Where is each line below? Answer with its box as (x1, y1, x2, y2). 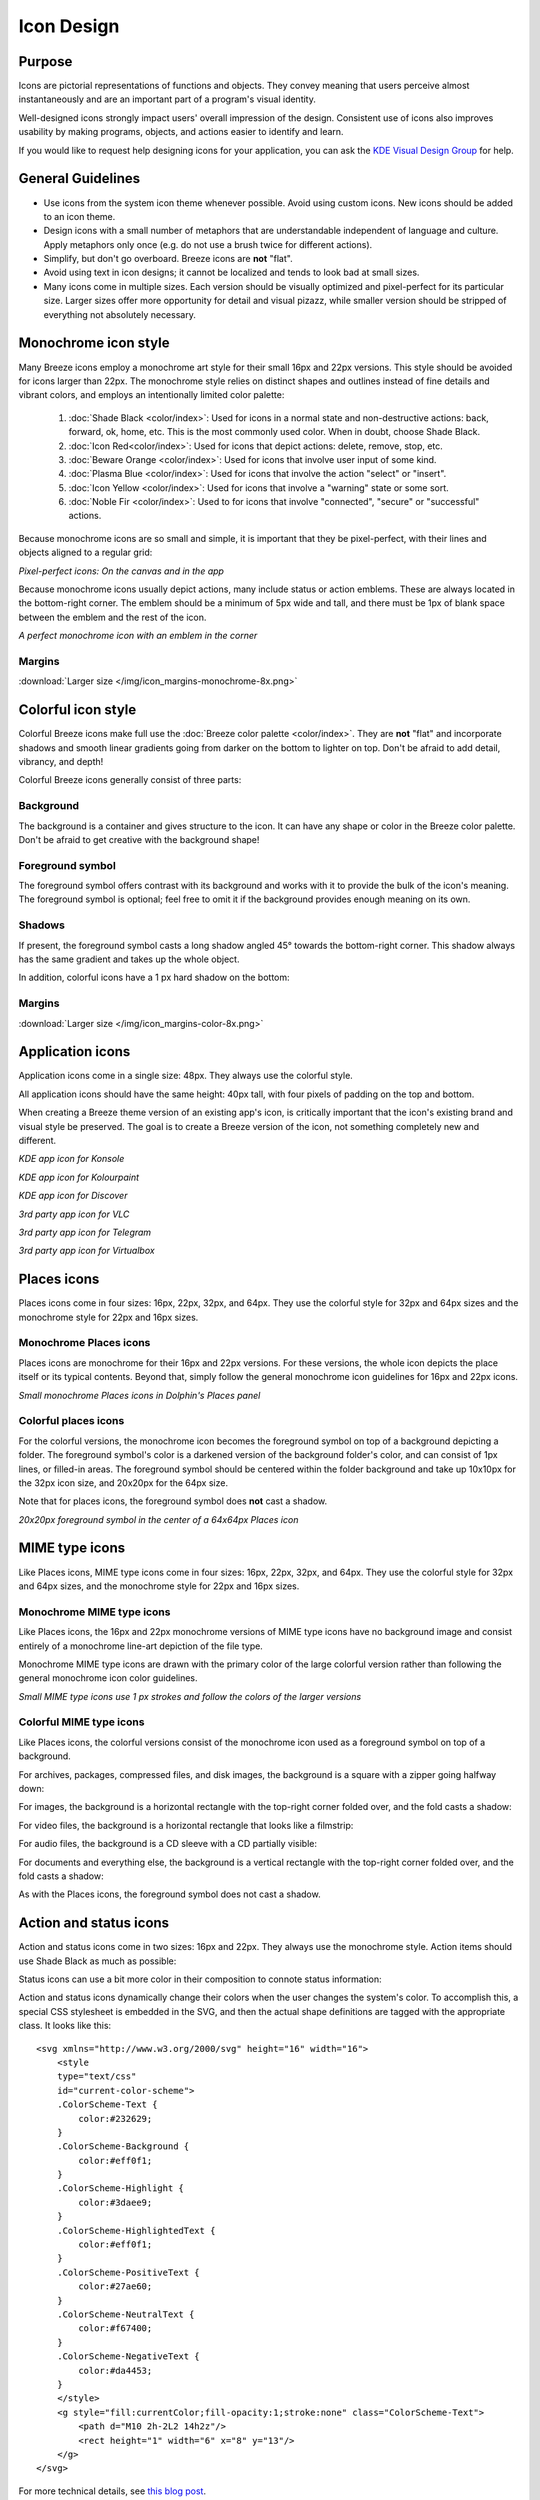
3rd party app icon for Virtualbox (18, 1245, 155, 1257)
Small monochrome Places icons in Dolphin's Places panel (18, 1389, 261, 1401)
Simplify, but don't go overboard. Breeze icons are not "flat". (43, 253, 294, 265)
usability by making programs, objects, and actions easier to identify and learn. (18, 126, 344, 138)
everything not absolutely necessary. (43, 308, 197, 320)
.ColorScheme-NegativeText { (56, 2351, 200, 2362)
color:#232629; (78, 2113, 153, 2124)
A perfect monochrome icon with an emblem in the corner (18, 630, 258, 642)
